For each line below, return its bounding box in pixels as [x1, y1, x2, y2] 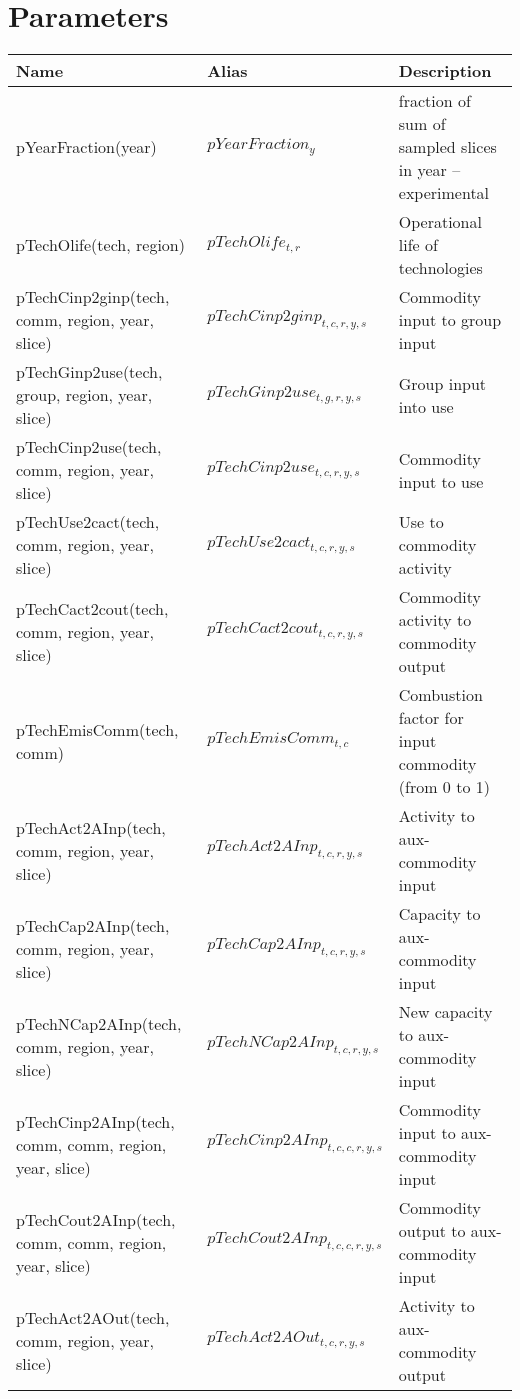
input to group [398, 308, 502, 332]
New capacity [398, 1000, 493, 1024]
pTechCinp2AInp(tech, [16, 1109, 175, 1133]
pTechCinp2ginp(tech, [16, 285, 170, 309]
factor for [398, 706, 464, 730]
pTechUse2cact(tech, [16, 510, 160, 534]
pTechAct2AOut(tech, [16, 1305, 170, 1329]
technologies [398, 256, 483, 280]
